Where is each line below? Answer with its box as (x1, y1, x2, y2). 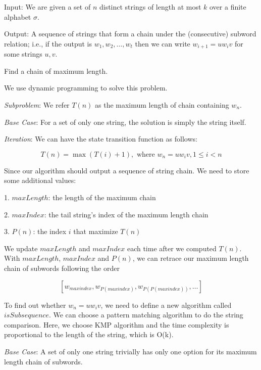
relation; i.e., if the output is (4, 38, 92, 49)
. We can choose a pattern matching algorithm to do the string (48, 309, 243, 320)
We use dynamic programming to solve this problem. (4, 82, 168, 93)
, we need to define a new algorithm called (100, 299, 232, 310)
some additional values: (4, 175, 76, 186)
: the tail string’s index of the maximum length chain (44, 209, 208, 219)
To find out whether (4, 299, 66, 310)
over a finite (209, 2, 246, 12)
